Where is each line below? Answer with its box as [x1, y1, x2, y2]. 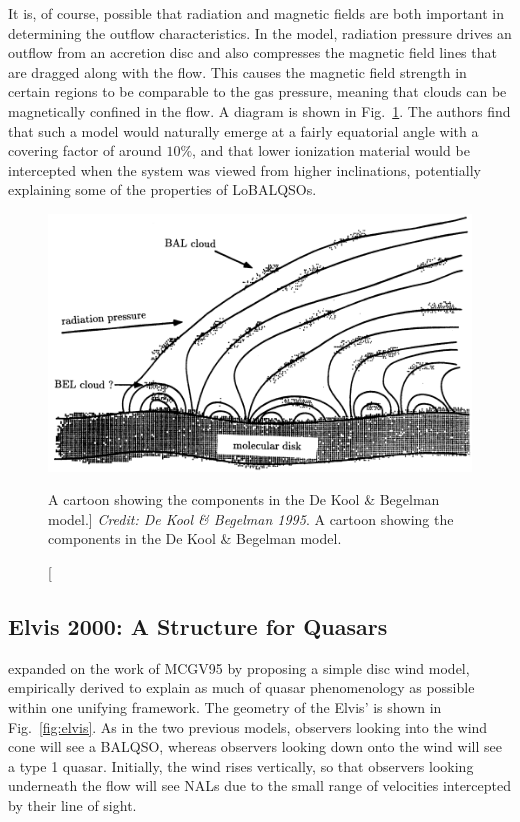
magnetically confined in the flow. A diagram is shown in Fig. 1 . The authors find [8, 100, 511, 121]
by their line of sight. [8, 794, 137, 815]
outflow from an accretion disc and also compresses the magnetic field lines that [8, 42, 497, 63]
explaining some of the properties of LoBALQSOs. [8, 179, 317, 200]
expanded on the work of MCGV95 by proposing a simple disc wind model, [8, 657, 470, 678]
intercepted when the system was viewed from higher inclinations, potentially [8, 159, 481, 180]
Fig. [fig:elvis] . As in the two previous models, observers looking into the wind [8, 716, 488, 737]
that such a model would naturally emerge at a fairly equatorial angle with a [8, 120, 479, 141]
